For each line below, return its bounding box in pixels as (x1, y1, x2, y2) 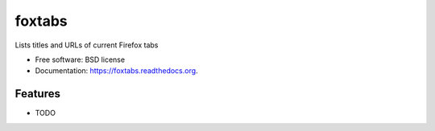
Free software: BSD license (35, 55, 125, 64)
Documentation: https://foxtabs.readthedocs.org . (35, 66, 198, 76)
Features (14, 87, 60, 100)
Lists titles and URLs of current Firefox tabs (14, 40, 159, 50)
